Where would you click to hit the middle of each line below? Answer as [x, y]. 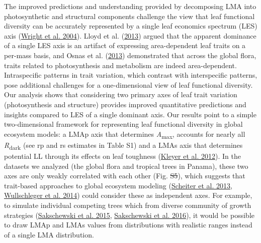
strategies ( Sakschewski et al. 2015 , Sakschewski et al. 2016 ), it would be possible [129, 215]
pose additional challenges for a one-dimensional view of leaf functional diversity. [128, 84]
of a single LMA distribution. [49, 234]
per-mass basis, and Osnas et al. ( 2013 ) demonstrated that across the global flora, [130, 55]
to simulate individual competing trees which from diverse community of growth [128, 205]
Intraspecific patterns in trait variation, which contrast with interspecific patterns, [131, 75]
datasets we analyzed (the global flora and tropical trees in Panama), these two [126, 166]
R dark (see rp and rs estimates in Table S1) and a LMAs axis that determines [123, 145]
